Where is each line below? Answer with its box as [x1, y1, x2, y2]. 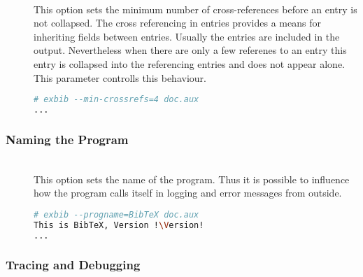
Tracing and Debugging [6, 256, 141, 274]
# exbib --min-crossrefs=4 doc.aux [34, 94, 199, 105]
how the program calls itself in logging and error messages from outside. [34, 185, 342, 200]
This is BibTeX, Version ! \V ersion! [34, 220, 204, 230]
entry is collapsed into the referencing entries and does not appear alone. [34, 56, 346, 71]
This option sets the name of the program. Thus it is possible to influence [34, 171, 350, 186]
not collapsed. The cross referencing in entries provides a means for [34, 15, 321, 30]
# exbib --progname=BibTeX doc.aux [34, 209, 199, 220]
